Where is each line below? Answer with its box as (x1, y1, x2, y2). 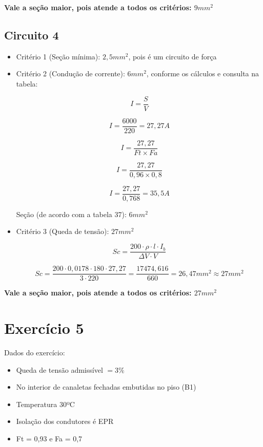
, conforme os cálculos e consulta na (146, 68, 259, 79)
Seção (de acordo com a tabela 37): (16, 208, 127, 219)
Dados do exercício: (4, 347, 65, 357)
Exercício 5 (4, 317, 84, 338)
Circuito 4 (4, 27, 59, 42)
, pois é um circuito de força (128, 51, 217, 61)
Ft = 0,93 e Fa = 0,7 (16, 433, 83, 443)
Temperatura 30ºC (16, 398, 75, 409)
